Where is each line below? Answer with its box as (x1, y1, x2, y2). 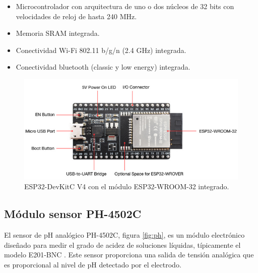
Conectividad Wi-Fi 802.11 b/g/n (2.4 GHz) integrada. (16, 44, 186, 55)
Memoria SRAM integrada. (16, 28, 100, 38)
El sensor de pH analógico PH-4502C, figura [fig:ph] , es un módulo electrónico (4, 229, 245, 240)
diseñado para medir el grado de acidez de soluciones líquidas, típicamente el (4, 239, 241, 250)
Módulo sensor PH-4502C (4, 206, 142, 222)
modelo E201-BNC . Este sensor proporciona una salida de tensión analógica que (4, 249, 254, 260)
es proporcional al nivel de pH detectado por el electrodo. (4, 259, 181, 269)
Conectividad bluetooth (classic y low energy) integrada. (16, 62, 190, 72)
